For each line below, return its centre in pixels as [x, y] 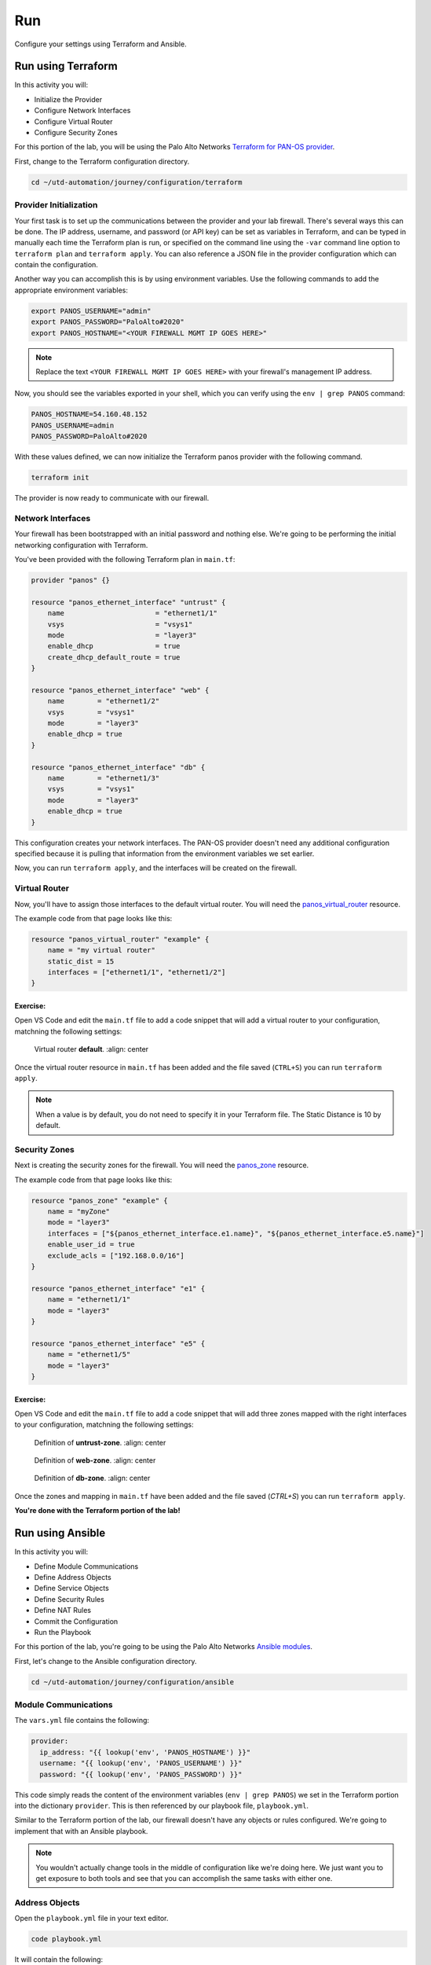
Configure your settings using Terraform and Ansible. [101, 44]
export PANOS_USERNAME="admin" [91, 311]
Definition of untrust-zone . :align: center [100, 1442]
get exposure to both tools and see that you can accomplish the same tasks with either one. [184, 1878]
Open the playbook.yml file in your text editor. [91, 1919]
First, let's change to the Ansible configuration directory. [106, 1661]
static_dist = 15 [81, 961]
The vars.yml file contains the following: [82, 1721]
